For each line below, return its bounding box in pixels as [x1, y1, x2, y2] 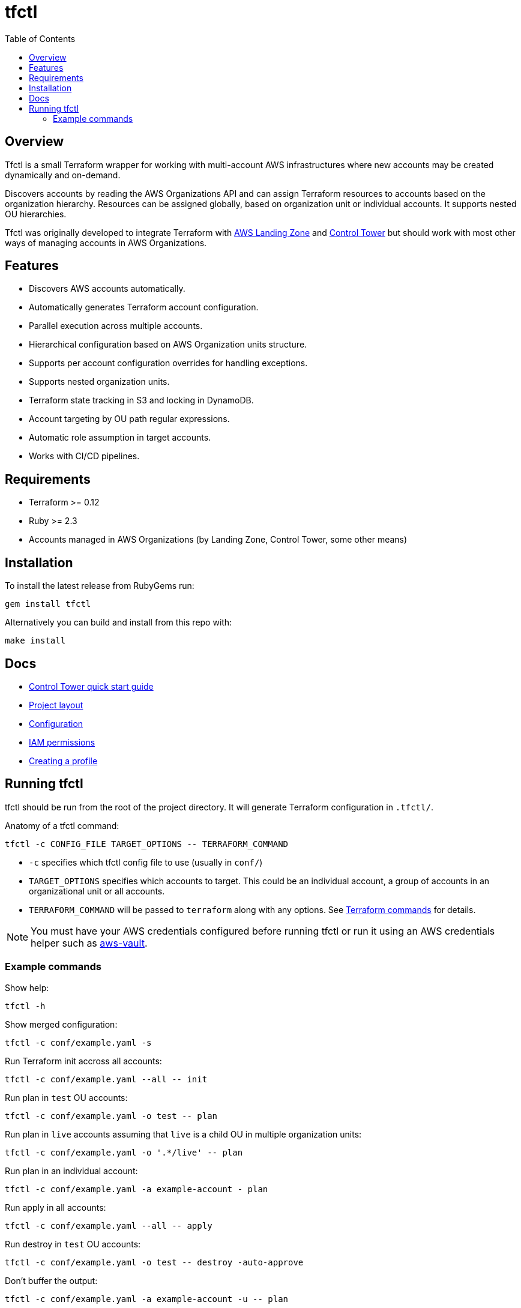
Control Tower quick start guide [29, 681, 154, 692]
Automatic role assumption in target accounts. [29, 432, 211, 443]
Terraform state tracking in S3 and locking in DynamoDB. [29, 395, 254, 406]
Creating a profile [29, 755, 98, 766]
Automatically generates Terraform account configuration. [29, 302, 259, 313]
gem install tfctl [5, 599, 91, 609]
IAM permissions [29, 737, 95, 747]
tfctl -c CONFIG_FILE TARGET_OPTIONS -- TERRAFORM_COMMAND [5, 839, 289, 849]
